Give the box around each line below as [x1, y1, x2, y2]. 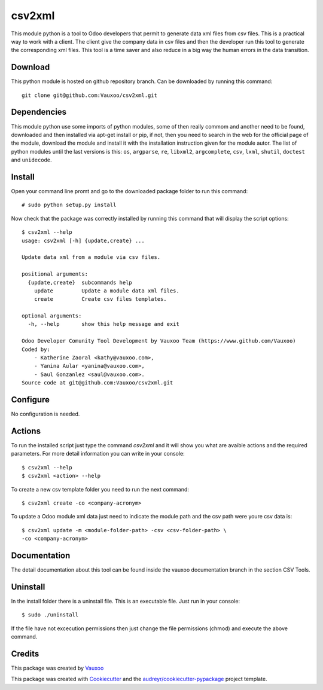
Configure [11, 395, 50, 405]
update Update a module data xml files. [33, 287, 179, 294]
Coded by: [22, 346, 50, 353]
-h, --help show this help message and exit [28, 320, 179, 328]
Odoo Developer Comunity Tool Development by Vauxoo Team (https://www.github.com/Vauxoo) [22, 338, 296, 344]
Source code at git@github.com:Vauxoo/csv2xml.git [22, 380, 173, 386]
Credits [11, 649, 39, 659]
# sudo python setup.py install [22, 201, 117, 209]
